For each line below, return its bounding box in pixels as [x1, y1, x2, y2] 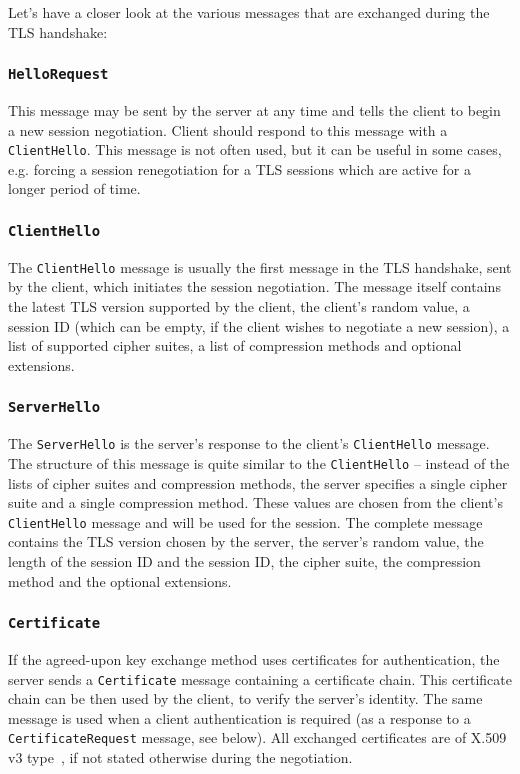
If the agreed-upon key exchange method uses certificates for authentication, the [8, 648, 500, 669]
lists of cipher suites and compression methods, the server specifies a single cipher [8, 472, 508, 493]
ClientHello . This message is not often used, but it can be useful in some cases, [8, 139, 502, 160]
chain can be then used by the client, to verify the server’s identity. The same [8, 688, 483, 709]
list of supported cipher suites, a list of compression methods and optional [8, 335, 462, 356]
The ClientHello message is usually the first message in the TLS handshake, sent [8, 256, 512, 277]
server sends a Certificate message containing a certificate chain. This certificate [8, 668, 512, 689]
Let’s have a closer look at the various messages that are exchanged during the [8, 2, 490, 22]
